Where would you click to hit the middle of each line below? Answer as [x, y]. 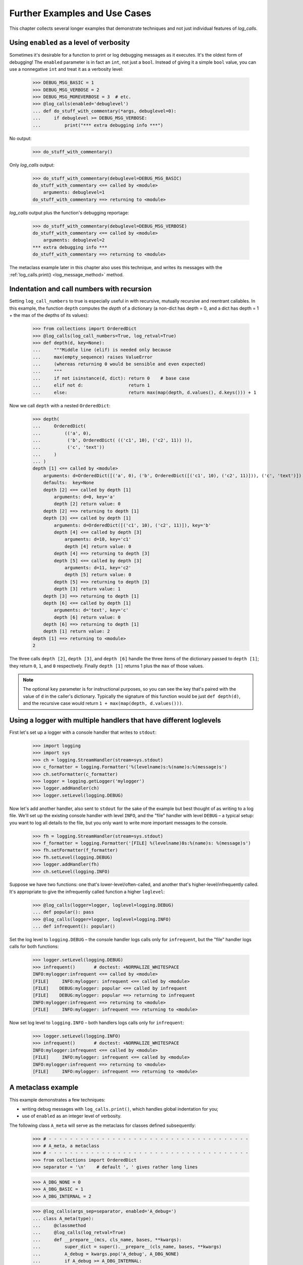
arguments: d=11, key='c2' [98, 567]
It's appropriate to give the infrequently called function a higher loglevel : [87, 892]
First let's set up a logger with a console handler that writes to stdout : [83, 732]
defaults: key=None [69, 483]
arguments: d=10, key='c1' [98, 539]
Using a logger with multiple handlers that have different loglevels [115, 720]
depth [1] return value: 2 [77, 631]
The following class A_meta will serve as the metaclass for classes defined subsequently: [103, 1125]
